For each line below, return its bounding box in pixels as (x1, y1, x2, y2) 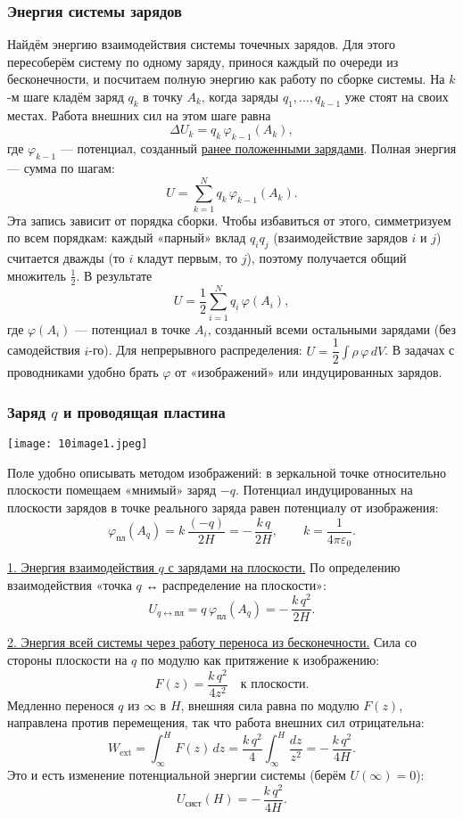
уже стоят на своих (344, 87, 449, 105)
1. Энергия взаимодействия (7, 558, 154, 577)
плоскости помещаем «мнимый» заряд (7, 480, 217, 499)
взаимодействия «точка (7, 575, 132, 594)
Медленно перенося (7, 695, 114, 714)
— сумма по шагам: (7, 158, 115, 176)
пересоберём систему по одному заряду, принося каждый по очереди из (7, 52, 399, 70)
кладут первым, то (136, 249, 237, 267)
